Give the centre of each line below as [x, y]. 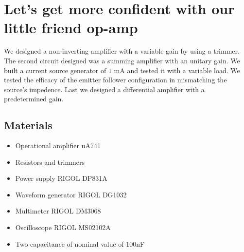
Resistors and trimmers [50, 162]
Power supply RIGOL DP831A [61, 178]
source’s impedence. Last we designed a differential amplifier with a [104, 89]
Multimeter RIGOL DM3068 [58, 211]
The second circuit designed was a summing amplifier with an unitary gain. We [122, 60]
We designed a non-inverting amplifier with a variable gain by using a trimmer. [122, 51]
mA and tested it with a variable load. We [177, 70]
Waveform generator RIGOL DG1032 [71, 194]
